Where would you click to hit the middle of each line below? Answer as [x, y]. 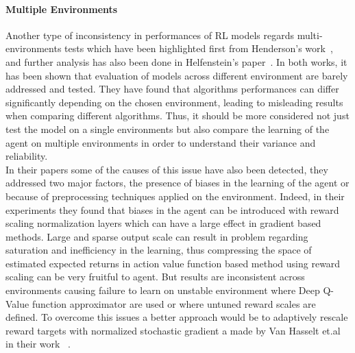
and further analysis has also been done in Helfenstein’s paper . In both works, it [176, 61]
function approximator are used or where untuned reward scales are [174, 303]
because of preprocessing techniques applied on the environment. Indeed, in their [175, 196]
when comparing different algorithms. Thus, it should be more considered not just [177, 115]
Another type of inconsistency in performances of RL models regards [150, 35]
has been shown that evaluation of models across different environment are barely [177, 75]
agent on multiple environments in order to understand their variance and [161, 142]
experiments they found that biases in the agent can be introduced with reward [172, 209]
